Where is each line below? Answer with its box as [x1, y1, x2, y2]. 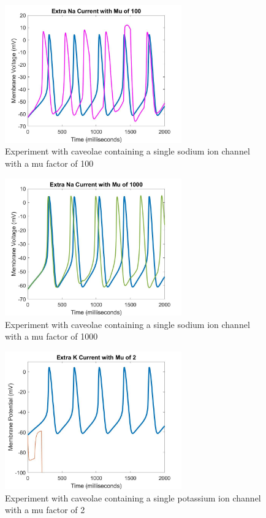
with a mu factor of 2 [5, 503, 85, 516]
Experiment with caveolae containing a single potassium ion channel [5, 491, 261, 504]
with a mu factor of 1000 [5, 330, 98, 343]
